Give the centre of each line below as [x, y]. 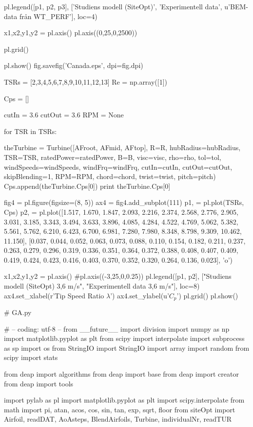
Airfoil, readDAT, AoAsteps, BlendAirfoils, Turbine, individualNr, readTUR [118, 419]
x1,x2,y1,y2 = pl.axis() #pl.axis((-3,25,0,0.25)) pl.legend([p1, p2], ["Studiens [118, 276]
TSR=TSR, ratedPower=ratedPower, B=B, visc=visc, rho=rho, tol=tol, [113, 157]
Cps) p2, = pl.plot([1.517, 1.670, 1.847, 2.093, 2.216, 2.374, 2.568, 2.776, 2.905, [121, 212]
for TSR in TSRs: [30, 131]
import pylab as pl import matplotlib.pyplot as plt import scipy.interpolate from [124, 400]
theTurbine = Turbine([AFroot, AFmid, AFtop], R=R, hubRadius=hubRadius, [122, 147]
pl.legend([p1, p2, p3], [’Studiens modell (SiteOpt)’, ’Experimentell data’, [113, 6]
